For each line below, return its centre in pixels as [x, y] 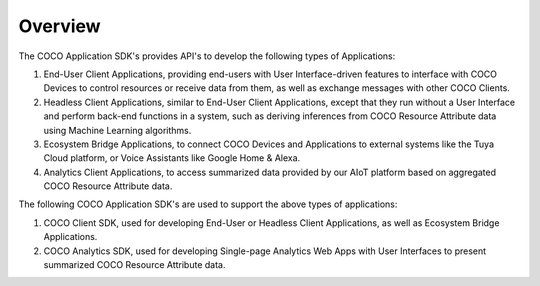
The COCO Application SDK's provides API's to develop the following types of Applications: [207, 56]
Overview [59, 26]
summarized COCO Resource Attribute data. [134, 265]
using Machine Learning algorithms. [117, 130]
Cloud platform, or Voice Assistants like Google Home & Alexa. [172, 158]
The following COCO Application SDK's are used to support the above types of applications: [208, 204]
